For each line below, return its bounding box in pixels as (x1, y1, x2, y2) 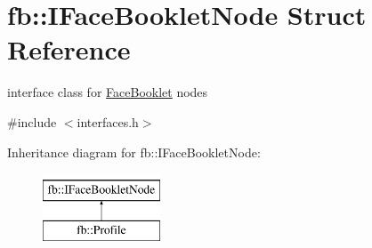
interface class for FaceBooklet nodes (7, 83, 208, 101)
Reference (7, 31, 131, 68)
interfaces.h (77, 112, 139, 131)
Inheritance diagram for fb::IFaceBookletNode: (7, 142, 261, 161)
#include (7, 112, 57, 131)
